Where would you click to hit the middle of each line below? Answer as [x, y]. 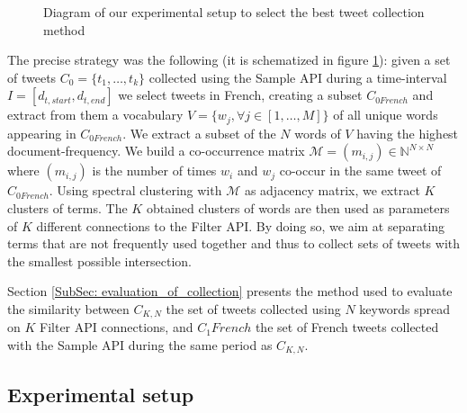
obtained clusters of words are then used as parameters [298, 208]
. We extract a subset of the [199, 133]
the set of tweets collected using [253, 308]
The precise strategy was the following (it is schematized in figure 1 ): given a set [229, 60]
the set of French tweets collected [347, 327]
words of [318, 133]
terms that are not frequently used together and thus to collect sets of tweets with [234, 243]
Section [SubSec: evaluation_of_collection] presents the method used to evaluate [230, 291]
